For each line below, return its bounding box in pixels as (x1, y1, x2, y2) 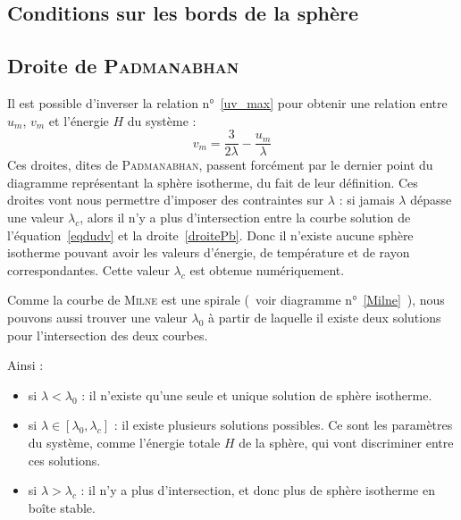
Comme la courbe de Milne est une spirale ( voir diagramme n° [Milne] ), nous (7, 290, 445, 309)
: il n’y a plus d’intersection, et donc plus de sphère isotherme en (80, 481, 435, 499)
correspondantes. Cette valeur (7, 260, 170, 279)
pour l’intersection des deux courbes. (7, 325, 208, 344)
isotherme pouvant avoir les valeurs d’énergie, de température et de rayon (7, 243, 410, 262)
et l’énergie (48, 111, 109, 130)
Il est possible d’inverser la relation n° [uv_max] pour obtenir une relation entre (7, 93, 448, 112)
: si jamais (339, 190, 395, 209)
